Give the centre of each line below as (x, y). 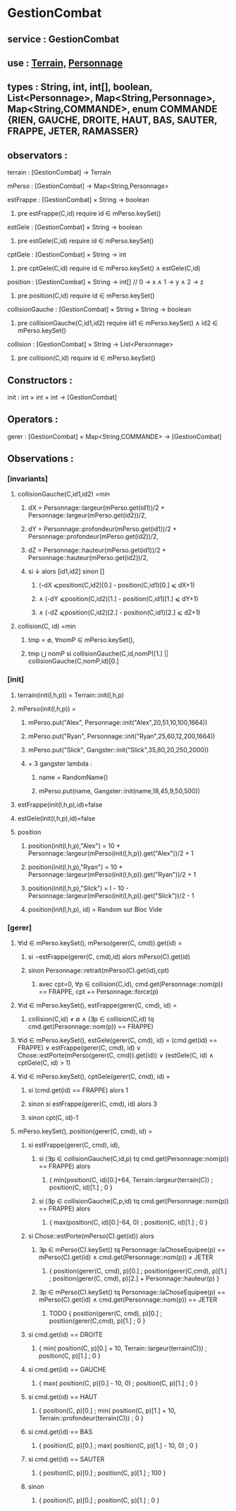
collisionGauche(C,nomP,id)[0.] (74, 661)
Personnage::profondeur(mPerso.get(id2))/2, (93, 537)
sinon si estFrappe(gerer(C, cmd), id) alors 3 (92, 1104)
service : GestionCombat (63, 39)
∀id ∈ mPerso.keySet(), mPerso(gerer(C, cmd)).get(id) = (100, 943)
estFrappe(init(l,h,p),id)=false (60, 805)
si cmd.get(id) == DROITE (66, 1335)
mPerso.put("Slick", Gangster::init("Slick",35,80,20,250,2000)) (118, 749)
